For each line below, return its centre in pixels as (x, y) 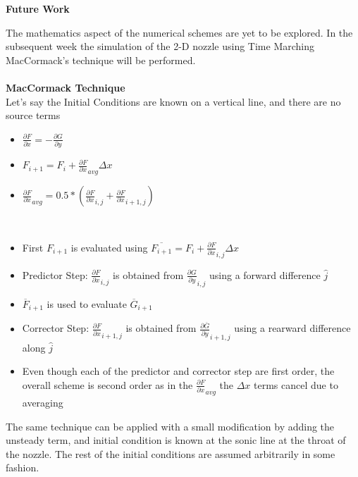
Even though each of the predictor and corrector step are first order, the (178, 371)
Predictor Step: (55, 274)
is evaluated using (109, 247)
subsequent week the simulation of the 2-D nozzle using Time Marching (160, 46)
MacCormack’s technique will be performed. (101, 60)
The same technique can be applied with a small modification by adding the (170, 426)
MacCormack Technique (66, 87)
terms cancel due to (296, 384)
